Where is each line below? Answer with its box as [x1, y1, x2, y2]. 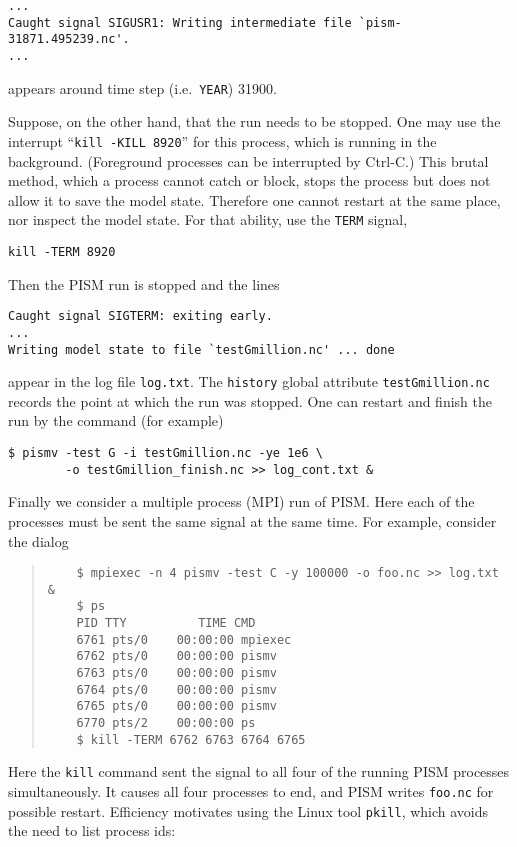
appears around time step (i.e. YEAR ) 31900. [8, 77, 277, 98]
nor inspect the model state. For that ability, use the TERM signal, [8, 209, 408, 230]
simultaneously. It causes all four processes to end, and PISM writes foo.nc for [8, 781, 494, 801]
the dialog [8, 530, 69, 551]
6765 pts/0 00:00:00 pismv [76, 699, 277, 714]
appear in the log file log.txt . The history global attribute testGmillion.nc [8, 371, 490, 392]
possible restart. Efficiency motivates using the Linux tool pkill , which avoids [8, 800, 489, 821]
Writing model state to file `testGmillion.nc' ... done [8, 342, 395, 357]
